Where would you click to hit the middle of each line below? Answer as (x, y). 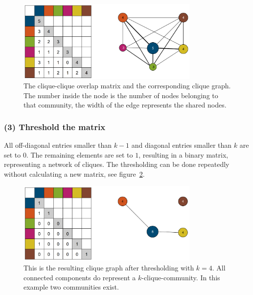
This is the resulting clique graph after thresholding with (109, 267)
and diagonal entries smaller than (182, 145)
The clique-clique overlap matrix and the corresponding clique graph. (127, 86)
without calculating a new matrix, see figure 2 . (74, 174)
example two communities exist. (71, 287)
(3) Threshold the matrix (55, 126)
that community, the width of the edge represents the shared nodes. (125, 105)
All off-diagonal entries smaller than (58, 145)
